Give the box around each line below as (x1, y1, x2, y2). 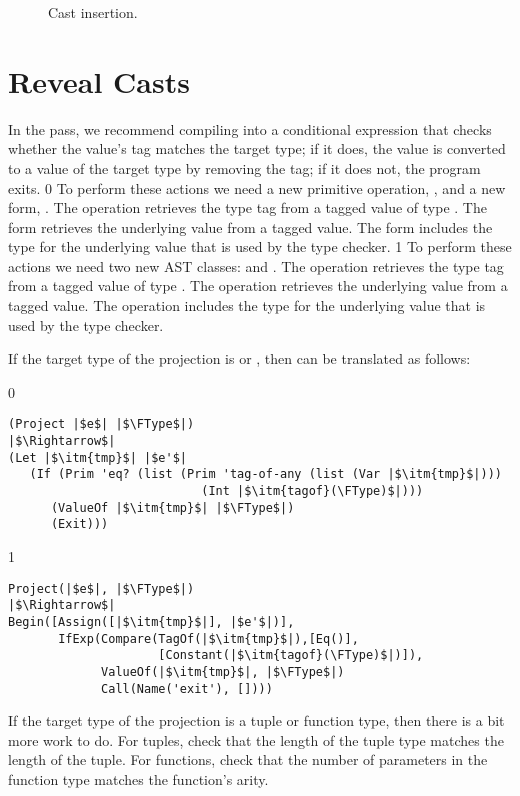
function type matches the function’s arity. (8, 769, 269, 789)
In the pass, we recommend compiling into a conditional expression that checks (8, 118, 492, 139)
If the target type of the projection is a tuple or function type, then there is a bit (8, 710, 505, 731)
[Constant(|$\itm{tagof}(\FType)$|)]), (158, 648, 424, 663)
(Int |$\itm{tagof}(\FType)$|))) (201, 484, 424, 499)
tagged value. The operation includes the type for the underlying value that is (8, 295, 486, 316)
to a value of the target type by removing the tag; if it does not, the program (8, 157, 481, 178)
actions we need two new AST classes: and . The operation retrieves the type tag (8, 255, 504, 276)
